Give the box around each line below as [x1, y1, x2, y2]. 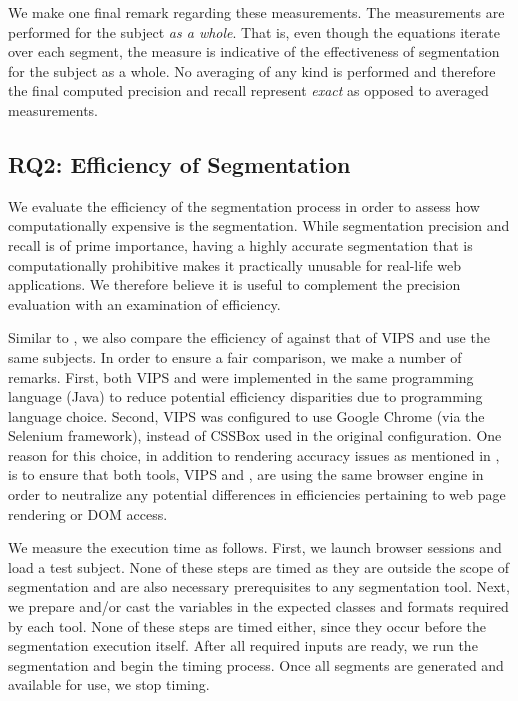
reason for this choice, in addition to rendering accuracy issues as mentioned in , [8, 444, 500, 465]
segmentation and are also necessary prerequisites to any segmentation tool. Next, [8, 576, 510, 597]
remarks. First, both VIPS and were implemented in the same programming [8, 366, 474, 387]
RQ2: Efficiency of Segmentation [8, 148, 351, 179]
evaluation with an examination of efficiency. [8, 293, 281, 314]
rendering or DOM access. [8, 503, 168, 524]
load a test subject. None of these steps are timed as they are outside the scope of [8, 556, 510, 577]
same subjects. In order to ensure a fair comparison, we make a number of [8, 346, 462, 367]
